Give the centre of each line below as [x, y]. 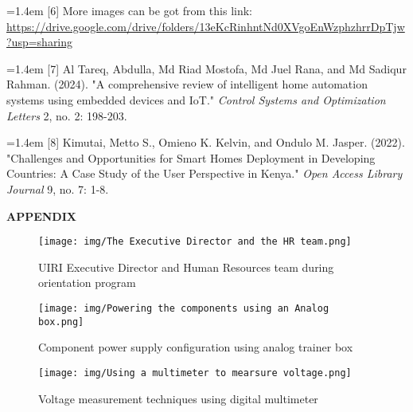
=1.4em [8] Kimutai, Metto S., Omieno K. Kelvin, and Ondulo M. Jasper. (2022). [206, 142]
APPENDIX [41, 216]
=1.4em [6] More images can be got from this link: [129, 10]
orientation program [87, 283]
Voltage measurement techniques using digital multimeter [178, 398]
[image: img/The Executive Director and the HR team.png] [195, 242]
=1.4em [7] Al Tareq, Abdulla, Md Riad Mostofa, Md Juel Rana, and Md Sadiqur [206, 68]
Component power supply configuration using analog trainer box [196, 347]
